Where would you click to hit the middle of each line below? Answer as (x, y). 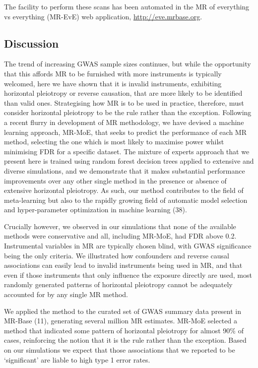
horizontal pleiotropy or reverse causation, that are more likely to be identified (123, 93)
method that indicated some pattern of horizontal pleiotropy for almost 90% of (124, 330)
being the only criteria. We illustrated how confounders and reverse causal (117, 255)
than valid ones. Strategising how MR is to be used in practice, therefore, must (124, 102)
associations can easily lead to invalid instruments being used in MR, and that (123, 265)
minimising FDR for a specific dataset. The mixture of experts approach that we (127, 151)
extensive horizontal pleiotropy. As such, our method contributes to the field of (124, 190)
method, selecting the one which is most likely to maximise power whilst (114, 142)
